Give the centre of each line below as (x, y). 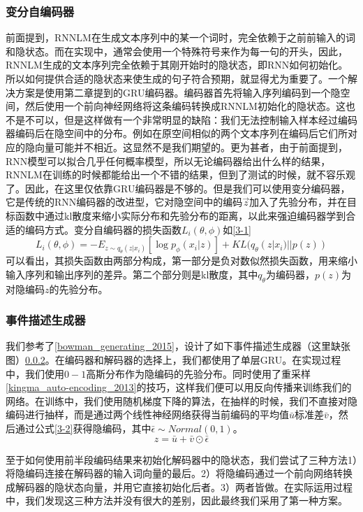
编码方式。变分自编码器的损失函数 (103, 229)
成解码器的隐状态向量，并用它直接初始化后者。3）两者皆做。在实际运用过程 (179, 486)
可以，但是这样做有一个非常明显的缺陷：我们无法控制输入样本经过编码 (196, 119)
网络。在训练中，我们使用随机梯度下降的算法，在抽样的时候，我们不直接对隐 (181, 400)
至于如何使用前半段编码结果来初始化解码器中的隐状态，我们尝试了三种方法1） (181, 459)
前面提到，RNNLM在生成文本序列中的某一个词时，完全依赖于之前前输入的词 (180, 37)
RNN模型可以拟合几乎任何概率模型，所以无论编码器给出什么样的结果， (168, 161)
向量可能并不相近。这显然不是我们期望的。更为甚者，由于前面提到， (191, 147)
